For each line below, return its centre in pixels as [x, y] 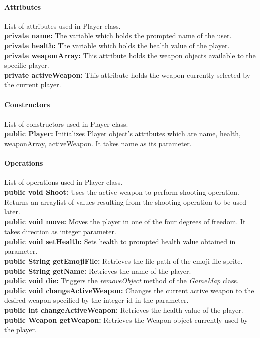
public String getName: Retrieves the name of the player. [98, 270]
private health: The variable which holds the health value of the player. [117, 45]
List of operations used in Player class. [63, 182]
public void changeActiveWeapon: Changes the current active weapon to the [129, 290]
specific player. [27, 65]
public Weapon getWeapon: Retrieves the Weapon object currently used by [126, 320]
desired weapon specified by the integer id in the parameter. [96, 300]
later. [12, 212]
